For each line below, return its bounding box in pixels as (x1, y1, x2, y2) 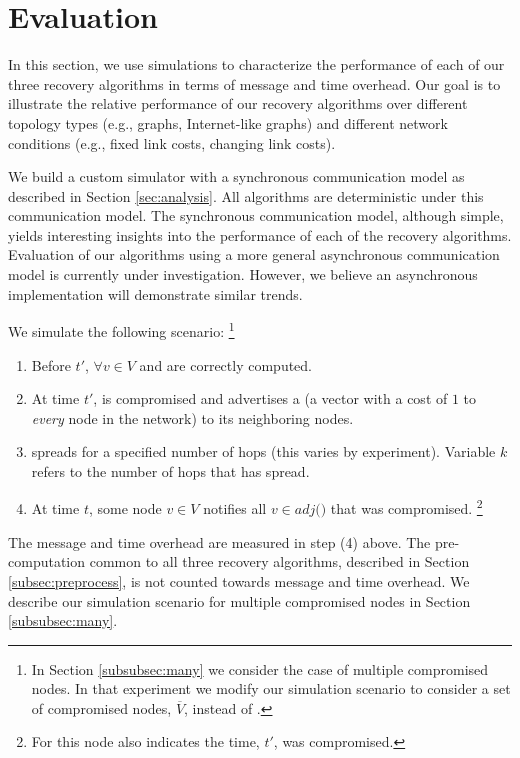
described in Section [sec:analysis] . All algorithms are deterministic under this (8, 185, 484, 206)
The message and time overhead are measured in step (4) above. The (8, 531, 431, 552)
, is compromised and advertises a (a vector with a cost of (93, 388, 448, 409)
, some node (88, 498, 162, 519)
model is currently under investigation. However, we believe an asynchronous (8, 264, 478, 285)
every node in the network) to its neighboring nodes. (31, 407, 354, 428)
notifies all (203, 498, 267, 519)
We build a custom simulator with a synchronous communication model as (8, 166, 465, 187)
